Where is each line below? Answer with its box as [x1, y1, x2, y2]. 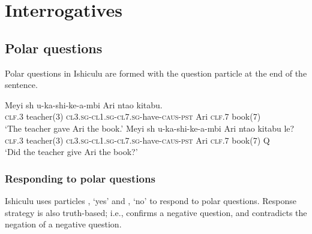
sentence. [5, 78, 38, 91]
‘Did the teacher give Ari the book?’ [5, 145, 138, 158]
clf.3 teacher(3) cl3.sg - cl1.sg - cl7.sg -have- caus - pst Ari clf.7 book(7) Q [5, 133, 270, 146]
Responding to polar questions [5, 171, 155, 186]
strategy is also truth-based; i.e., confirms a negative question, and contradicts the [5, 206, 307, 218]
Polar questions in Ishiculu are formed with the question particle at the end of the [5, 66, 307, 79]
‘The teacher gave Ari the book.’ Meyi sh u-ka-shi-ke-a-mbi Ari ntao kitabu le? [5, 121, 295, 134]
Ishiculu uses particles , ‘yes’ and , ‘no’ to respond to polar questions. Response [5, 194, 297, 206]
